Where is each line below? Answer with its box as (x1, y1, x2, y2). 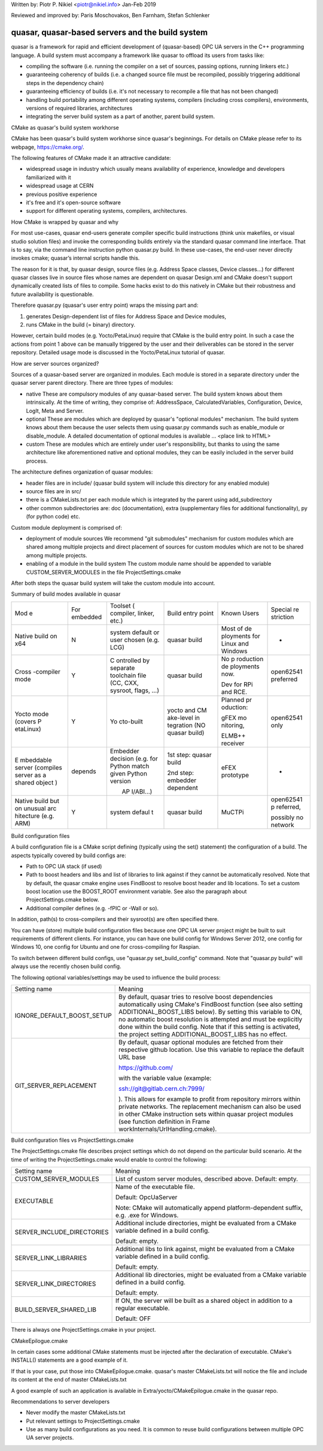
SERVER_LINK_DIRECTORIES (14, 1280, 96, 1288)
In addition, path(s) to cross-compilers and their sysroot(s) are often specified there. (11, 916, 219, 923)
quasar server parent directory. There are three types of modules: (11, 379, 173, 387)
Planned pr (221, 695, 252, 704)
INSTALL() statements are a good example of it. (11, 1356, 128, 1363)
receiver (221, 739, 245, 747)
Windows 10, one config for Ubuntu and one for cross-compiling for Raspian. (11, 943, 200, 951)
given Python (109, 769, 148, 777)
